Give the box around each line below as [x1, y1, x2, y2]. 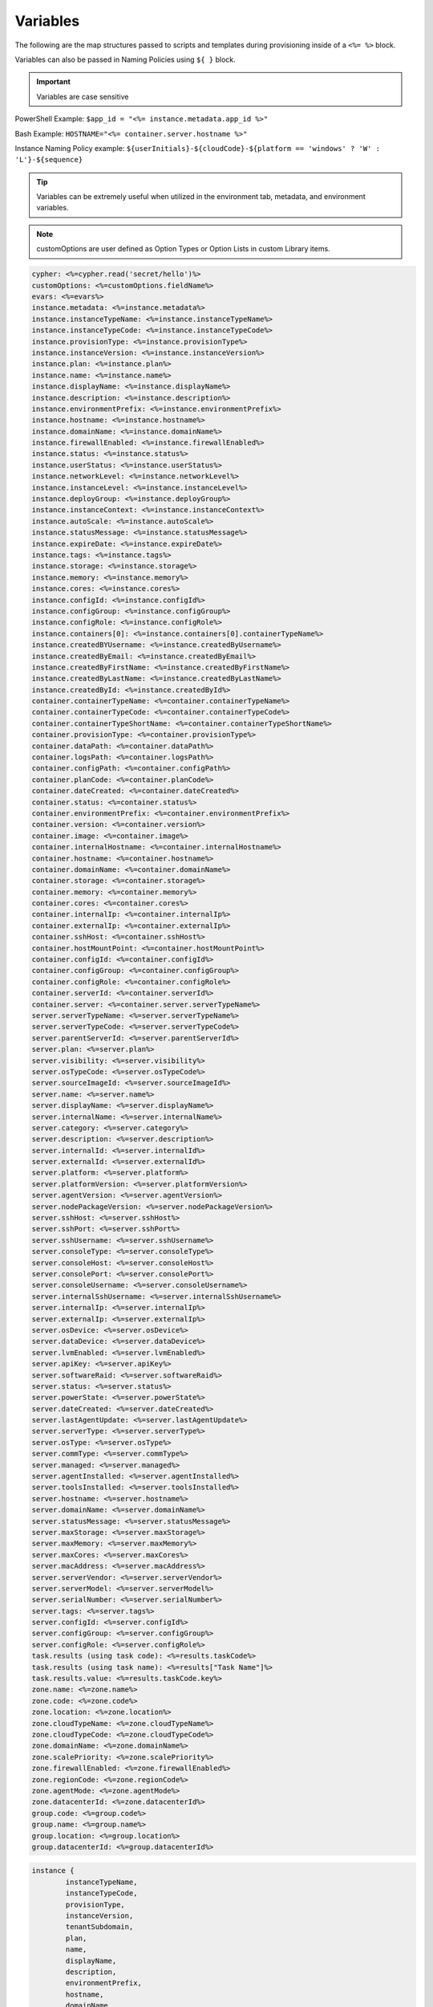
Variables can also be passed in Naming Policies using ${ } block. [14, 55, 236, 64]
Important [36, 77, 71, 87]
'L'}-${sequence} [14, 155, 83, 165]
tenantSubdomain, [65, 1923, 134, 1932]
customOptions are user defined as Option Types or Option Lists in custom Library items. [36, 244, 330, 254]
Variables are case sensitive [36, 92, 129, 101]
